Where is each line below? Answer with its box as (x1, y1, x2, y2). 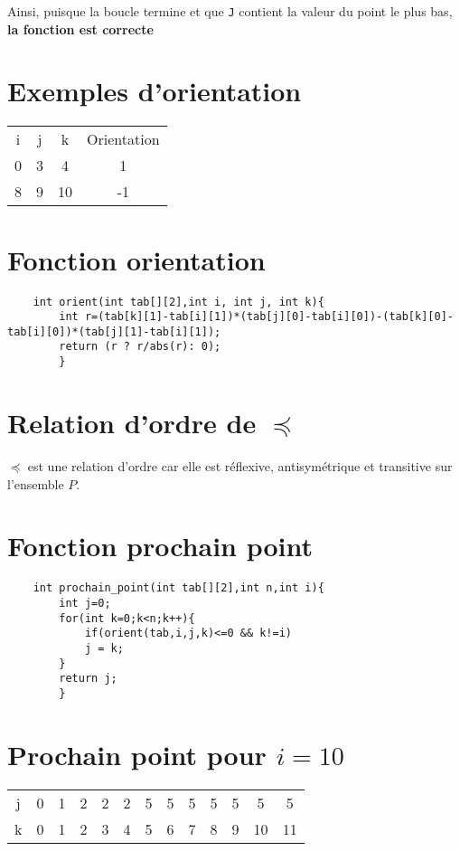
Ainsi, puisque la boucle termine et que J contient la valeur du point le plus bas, (7, 2, 453, 20)
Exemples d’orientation (7, 72, 302, 109)
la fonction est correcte (7, 19, 154, 38)
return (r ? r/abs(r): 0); (59, 340, 221, 354)
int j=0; (59, 596, 111, 610)
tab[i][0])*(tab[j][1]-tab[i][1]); (7, 325, 221, 338)
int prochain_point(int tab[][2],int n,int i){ (33, 582, 324, 595)
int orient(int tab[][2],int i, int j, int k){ (33, 295, 324, 308)
